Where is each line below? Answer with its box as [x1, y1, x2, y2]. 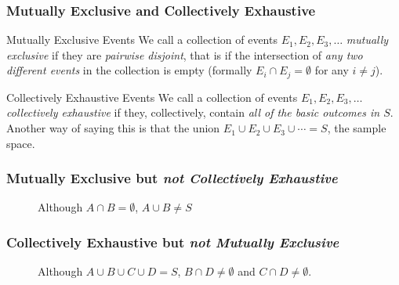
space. [6, 135, 35, 151]
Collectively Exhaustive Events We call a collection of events [6, 88, 298, 105]
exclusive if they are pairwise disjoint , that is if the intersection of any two [6, 46, 363, 63]
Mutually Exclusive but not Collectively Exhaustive [6, 168, 338, 188]
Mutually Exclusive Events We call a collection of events [6, 31, 277, 48]
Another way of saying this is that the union [6, 120, 220, 136]
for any [314, 62, 349, 78]
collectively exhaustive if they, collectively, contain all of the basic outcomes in [6, 104, 380, 121]
